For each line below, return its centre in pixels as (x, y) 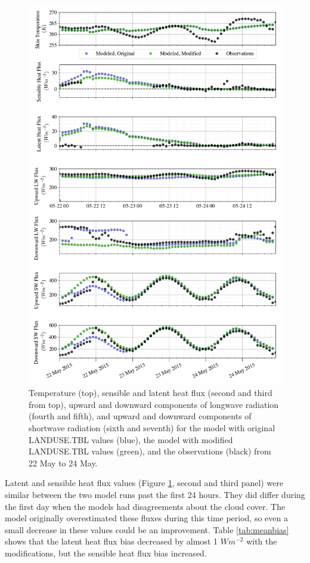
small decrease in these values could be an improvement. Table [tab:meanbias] (147, 529)
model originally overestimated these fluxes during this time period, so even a (146, 518)
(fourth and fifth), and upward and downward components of (140, 416)
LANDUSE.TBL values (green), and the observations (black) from (150, 451)
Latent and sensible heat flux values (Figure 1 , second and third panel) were (144, 483)
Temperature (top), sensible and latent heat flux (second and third (151, 393)
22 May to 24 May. (63, 463)
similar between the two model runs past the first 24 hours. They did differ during (155, 494)
